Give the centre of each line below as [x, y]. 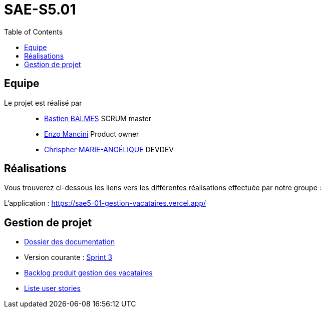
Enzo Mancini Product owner [92, 134]
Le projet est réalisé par [43, 103]
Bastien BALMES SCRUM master [98, 118]
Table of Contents [34, 32]
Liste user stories [52, 288]
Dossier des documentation [70, 242]
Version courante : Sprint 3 [68, 257]
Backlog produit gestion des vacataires [88, 273]
